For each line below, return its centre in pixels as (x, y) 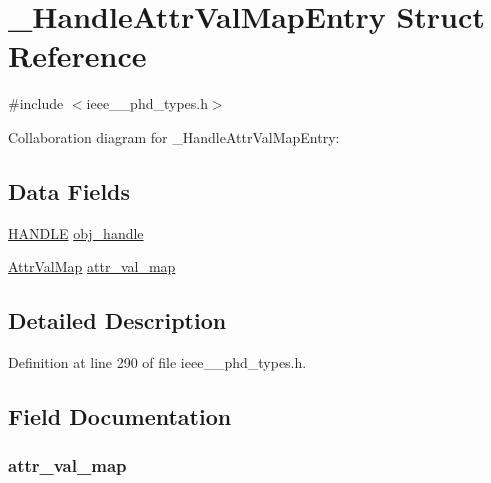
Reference (77, 55)
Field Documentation (120, 416)
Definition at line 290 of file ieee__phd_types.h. (157, 362)
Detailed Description (117, 320)
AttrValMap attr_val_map (92, 266)
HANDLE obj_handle (76, 232)
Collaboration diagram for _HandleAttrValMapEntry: (174, 136)
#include (36, 103)
